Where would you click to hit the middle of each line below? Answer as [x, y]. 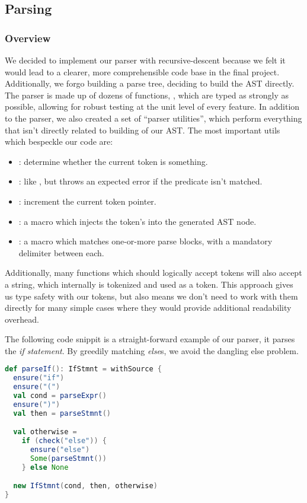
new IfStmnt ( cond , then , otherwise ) [85, 486]
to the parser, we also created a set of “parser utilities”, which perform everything [153, 118]
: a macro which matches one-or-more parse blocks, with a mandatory [145, 241]
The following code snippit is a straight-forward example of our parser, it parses [150, 339]
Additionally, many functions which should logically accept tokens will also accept [153, 273]
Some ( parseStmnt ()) [68, 459]
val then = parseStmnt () [62, 413]
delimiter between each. [61, 252]
